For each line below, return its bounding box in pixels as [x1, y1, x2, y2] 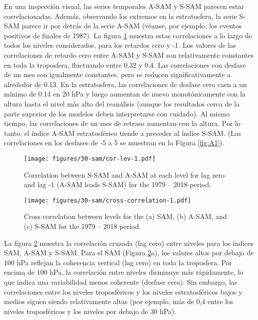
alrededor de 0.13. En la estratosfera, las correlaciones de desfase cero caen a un [4, 79, 247, 89]
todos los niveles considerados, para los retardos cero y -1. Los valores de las [4, 40, 236, 50]
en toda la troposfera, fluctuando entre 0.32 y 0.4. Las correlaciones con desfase [4, 59, 246, 70]
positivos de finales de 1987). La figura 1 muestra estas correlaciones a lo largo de [4, 30, 252, 40]
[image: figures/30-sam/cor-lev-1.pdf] [24, 155, 156, 162]
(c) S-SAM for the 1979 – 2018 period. [24, 221, 141, 231]
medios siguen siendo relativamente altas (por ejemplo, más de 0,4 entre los [4, 296, 234, 307]
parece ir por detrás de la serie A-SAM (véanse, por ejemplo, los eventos [21, 20, 242, 31]
